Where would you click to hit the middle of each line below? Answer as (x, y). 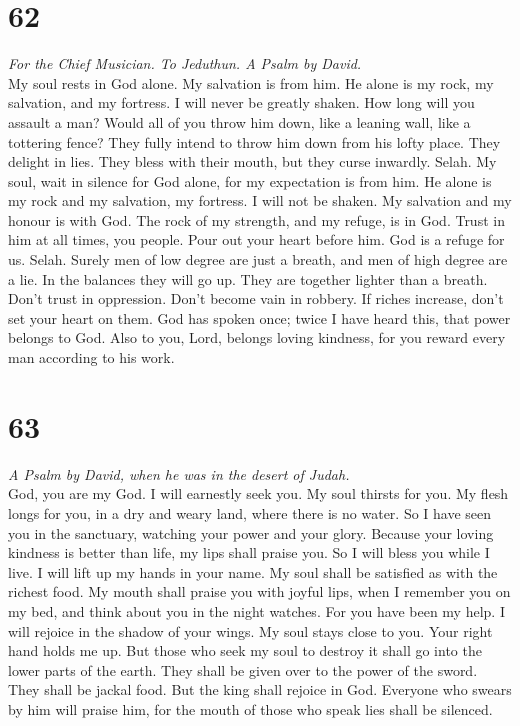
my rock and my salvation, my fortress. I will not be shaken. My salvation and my (260, 200)
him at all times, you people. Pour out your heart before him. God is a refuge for (256, 239)
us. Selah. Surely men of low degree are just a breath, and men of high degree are (258, 259)
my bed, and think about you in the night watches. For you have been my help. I (256, 610)
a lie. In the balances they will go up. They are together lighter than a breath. (248, 278)
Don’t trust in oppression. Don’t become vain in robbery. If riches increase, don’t (256, 298)
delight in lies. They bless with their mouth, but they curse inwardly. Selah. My (252, 161)
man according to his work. (91, 357)
